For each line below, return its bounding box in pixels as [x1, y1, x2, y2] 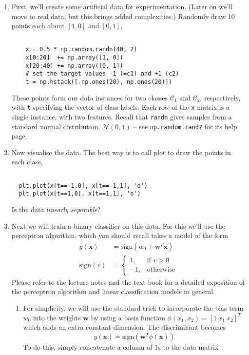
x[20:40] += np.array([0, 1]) [25, 62, 123, 69]
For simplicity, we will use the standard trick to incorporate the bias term [23, 303, 244, 313]
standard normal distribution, [11, 121, 100, 131]
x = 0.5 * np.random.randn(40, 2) [25, 46, 137, 53]
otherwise [147, 266, 175, 274]
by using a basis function [91, 312, 165, 322]
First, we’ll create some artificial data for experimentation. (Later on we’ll [11, 1, 232, 11]
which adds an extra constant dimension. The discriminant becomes [23, 322, 226, 332]
